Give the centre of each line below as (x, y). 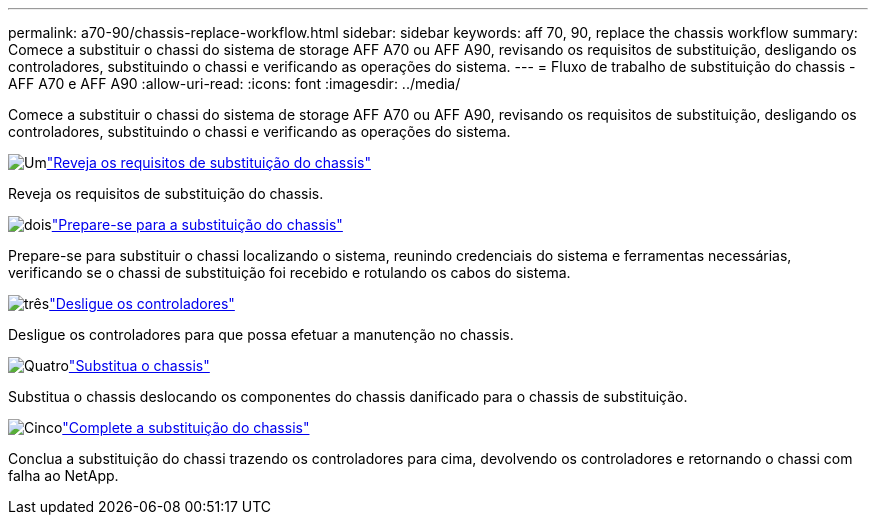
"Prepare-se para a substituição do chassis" (197, 224)
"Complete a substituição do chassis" (186, 427)
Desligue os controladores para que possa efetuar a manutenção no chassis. (261, 334)
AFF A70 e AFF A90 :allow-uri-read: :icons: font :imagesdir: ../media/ (234, 83)
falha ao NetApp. (63, 475)
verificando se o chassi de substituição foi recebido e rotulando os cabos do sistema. (289, 272)
